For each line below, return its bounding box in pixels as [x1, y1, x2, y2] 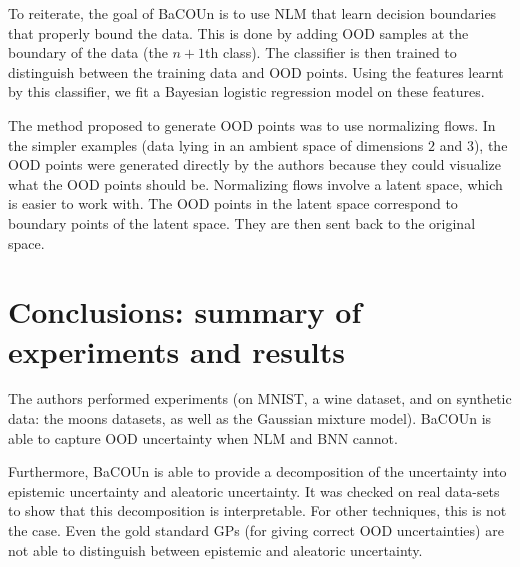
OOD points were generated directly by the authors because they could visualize [8, 154, 501, 175]
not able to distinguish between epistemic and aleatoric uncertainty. [8, 539, 423, 560]
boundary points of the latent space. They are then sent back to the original [8, 212, 476, 233]
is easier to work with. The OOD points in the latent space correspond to [8, 193, 458, 214]
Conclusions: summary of [8, 291, 362, 332]
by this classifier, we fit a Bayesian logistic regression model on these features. [8, 81, 485, 102]
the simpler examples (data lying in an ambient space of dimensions [8, 134, 424, 155]
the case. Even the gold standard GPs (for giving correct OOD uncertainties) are [8, 520, 504, 540]
